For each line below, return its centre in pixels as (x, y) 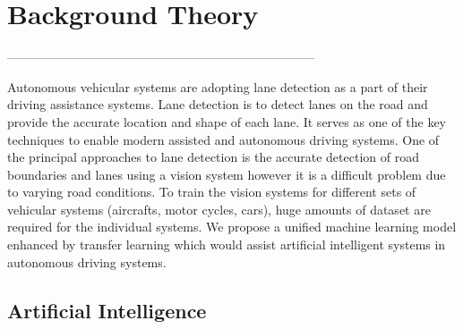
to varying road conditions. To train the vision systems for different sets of (212, 192)
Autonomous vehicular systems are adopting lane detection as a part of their (218, 86)
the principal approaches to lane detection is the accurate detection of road (213, 157)
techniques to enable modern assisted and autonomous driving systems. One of (223, 139)
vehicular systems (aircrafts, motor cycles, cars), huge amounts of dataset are (219, 209)
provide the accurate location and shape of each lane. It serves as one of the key (227, 121)
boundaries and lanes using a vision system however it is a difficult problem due (227, 174)
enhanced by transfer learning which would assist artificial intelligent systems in (227, 245)
